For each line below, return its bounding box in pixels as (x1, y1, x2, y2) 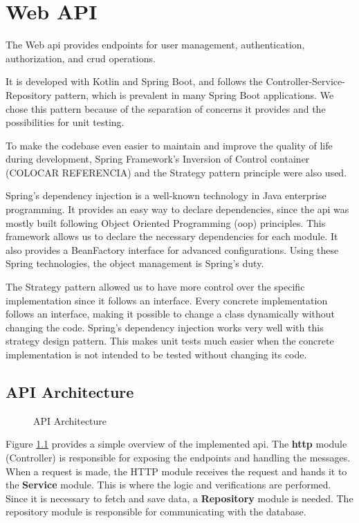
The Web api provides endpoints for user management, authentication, (6, 37, 305, 52)
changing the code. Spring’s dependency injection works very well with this (6, 320, 324, 334)
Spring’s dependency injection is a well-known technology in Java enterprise (6, 188, 326, 203)
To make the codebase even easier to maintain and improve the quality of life (6, 138, 333, 152)
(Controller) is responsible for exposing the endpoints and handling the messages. (6, 450, 351, 464)
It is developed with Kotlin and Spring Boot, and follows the (6, 74, 263, 89)
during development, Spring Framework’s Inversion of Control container (6, 152, 310, 166)
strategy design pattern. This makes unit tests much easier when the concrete (6, 333, 334, 348)
